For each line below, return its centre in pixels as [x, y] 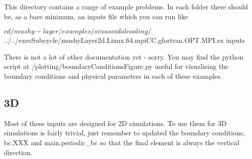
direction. [18, 152]
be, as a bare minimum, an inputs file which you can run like [96, 16]
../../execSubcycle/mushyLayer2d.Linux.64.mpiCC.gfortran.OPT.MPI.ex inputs [125, 40]
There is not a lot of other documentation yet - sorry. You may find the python [124, 56]
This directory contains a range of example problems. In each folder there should [126, 6]
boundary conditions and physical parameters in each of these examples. [113, 76]
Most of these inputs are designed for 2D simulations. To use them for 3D [115, 123]
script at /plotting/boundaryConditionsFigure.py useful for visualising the [116, 66]
